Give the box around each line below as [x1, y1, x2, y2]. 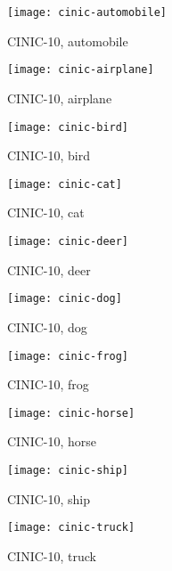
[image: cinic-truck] [7, 521, 135, 534]
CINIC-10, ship [7, 489, 91, 508]
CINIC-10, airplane [7, 88, 112, 107]
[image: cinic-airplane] [7, 63, 154, 77]
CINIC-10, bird [7, 146, 90, 165]
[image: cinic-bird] [7, 120, 129, 134]
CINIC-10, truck [7, 546, 96, 565]
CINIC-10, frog [7, 375, 89, 394]
